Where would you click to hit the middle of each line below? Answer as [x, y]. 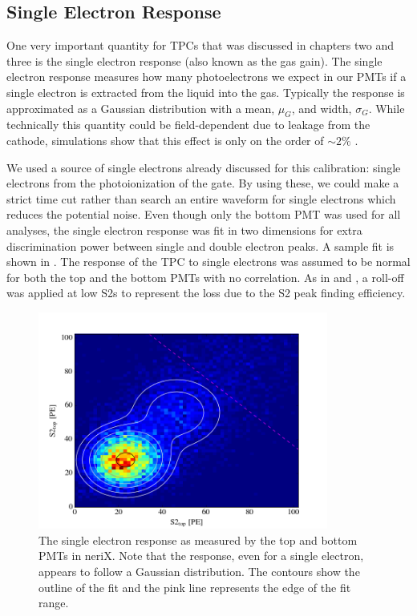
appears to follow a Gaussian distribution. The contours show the [199, 571]
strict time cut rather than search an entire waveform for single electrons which [201, 198]
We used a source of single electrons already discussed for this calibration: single [204, 167]
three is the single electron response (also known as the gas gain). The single [194, 60]
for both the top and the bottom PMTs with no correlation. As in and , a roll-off [205, 277]
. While [387, 108]
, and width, [322, 108]
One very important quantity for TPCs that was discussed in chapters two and [200, 45]
